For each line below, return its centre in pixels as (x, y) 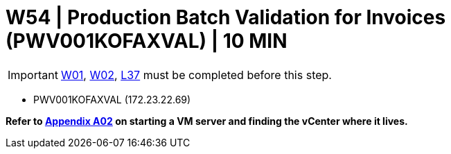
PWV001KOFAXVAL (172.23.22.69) (112, 99)
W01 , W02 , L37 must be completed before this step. (196, 75)
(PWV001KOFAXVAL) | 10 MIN (147, 41)
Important (33, 75)
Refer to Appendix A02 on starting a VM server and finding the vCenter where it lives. (207, 121)
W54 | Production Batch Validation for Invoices (226, 17)
